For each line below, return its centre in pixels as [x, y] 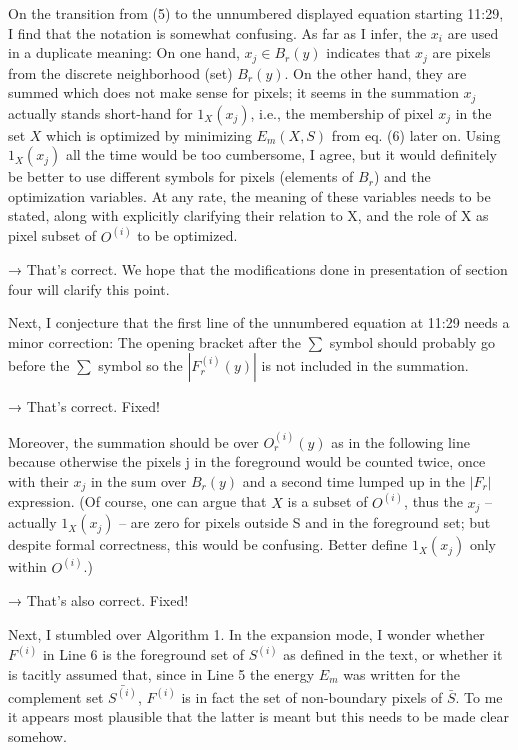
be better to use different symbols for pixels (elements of [181, 176]
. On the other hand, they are [375, 72]
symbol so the [140, 365]
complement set [56, 696]
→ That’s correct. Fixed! [84, 406]
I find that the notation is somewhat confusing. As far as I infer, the [217, 32]
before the [39, 365]
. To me [479, 696]
